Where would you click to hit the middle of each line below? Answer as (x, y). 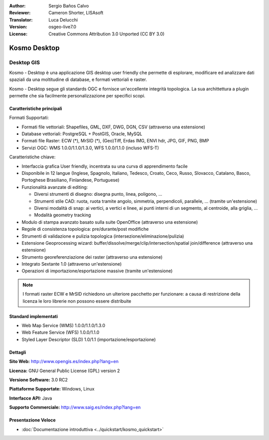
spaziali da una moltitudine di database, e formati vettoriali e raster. (78, 79)
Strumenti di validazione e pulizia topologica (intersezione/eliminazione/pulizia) (103, 236)
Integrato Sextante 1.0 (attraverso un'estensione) (72, 264)
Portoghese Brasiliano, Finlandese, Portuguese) (70, 180)
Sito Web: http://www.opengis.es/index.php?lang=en (64, 362)
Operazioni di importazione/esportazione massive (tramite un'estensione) (97, 271)
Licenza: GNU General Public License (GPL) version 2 (65, 371)
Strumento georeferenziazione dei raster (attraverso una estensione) (92, 257)
